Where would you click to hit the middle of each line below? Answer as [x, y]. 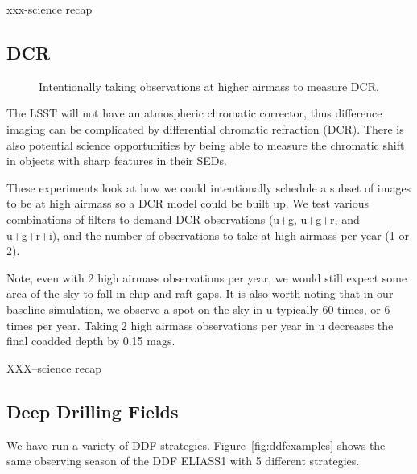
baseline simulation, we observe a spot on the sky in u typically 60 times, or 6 [198, 309]
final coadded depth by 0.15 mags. [91, 341]
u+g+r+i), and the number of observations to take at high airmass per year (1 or [208, 235]
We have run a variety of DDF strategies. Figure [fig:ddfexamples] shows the [196, 445]
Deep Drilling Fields [93, 411]
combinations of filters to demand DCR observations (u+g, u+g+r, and [183, 218]
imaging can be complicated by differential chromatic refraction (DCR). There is [205, 128]
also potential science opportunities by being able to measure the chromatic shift [206, 144]
